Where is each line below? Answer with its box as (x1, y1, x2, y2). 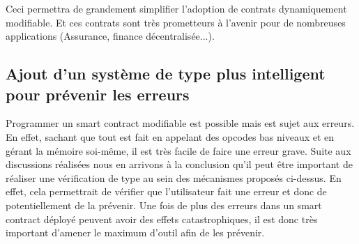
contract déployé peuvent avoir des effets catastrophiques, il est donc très (6, 211, 318, 226)
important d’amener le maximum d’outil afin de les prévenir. (6, 225, 265, 240)
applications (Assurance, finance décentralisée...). (6, 29, 215, 43)
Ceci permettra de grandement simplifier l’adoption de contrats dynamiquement (6, 1, 347, 15)
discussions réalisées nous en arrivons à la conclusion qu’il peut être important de (6, 157, 353, 171)
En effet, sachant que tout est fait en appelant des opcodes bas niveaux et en (6, 129, 335, 144)
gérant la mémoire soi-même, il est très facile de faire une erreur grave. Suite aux (6, 143, 351, 158)
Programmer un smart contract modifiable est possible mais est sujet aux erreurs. (6, 116, 355, 130)
